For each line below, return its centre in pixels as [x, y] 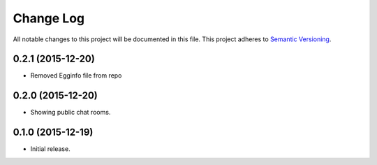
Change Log [49, 18]
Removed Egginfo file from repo [76, 76]
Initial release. [50, 149]
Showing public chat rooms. [71, 113]
